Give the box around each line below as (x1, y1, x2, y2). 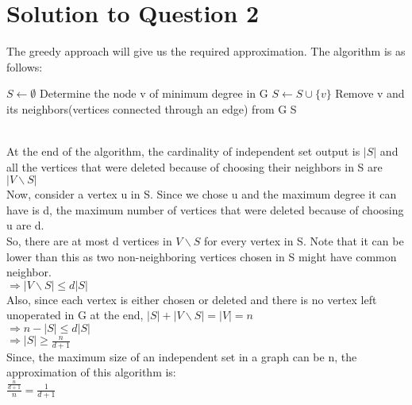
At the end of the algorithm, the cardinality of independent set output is (6, 143, 360, 160)
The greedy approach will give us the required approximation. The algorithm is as (6, 43, 406, 60)
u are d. (6, 217, 44, 233)
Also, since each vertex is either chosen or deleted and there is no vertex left (6, 291, 377, 307)
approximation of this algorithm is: (6, 364, 176, 380)
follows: (6, 58, 43, 75)
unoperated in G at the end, (6, 307, 144, 323)
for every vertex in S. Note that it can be (203, 233, 404, 249)
